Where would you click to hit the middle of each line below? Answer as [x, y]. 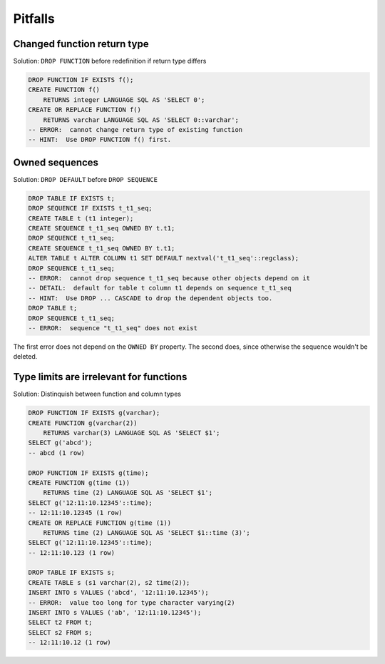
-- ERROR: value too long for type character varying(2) [132, 602]
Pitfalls [34, 19]
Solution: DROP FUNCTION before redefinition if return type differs [110, 61]
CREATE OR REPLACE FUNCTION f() [85, 110]
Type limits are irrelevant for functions [100, 377]
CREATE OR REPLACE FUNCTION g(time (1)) [99, 523]
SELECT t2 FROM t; [60, 623]
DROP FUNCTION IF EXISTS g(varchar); [94, 413]
